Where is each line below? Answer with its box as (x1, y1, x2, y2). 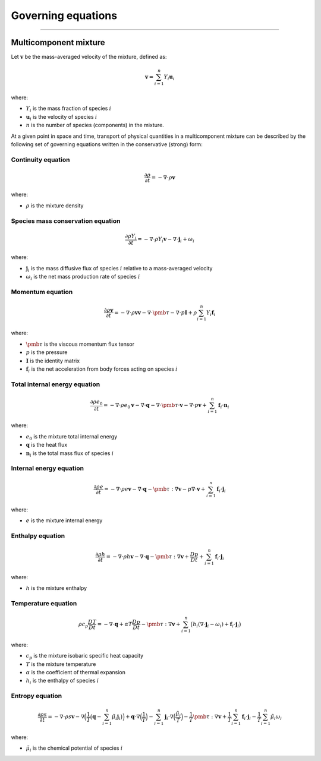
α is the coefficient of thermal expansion (26, 668, 126, 675)
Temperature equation (11, 599, 77, 608)
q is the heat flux (26, 441, 68, 449)
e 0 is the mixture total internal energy (26, 432, 118, 441)
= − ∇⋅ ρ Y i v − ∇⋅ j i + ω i (137, 235, 195, 244)
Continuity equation (11, 155, 71, 163)
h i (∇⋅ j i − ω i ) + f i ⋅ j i (192, 621, 240, 629)
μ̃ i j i (111, 713, 121, 721)
